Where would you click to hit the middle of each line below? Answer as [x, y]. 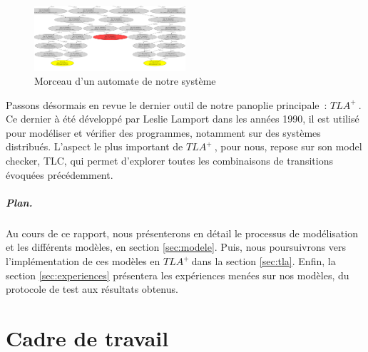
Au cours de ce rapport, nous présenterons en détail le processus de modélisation [182, 233]
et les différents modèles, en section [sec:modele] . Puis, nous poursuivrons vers [176, 247]
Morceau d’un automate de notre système [125, 81]
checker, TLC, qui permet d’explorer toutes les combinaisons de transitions [169, 161]
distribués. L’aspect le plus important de [94, 146]
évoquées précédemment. [60, 174]
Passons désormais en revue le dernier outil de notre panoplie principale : [167, 104]
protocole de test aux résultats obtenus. [92, 289]
